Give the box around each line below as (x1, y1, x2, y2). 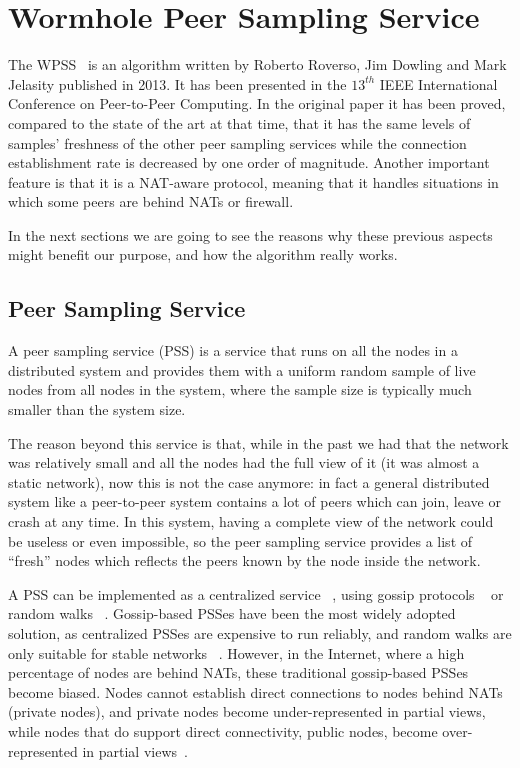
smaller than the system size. (8, 399, 186, 420)
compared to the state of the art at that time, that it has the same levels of (8, 112, 471, 133)
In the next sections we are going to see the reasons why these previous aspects (8, 224, 493, 245)
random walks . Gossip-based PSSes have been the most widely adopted (8, 603, 456, 624)
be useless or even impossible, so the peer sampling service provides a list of (8, 530, 473, 551)
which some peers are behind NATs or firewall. (8, 191, 294, 212)
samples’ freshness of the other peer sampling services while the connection (8, 132, 467, 153)
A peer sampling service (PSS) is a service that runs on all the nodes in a (8, 340, 458, 361)
